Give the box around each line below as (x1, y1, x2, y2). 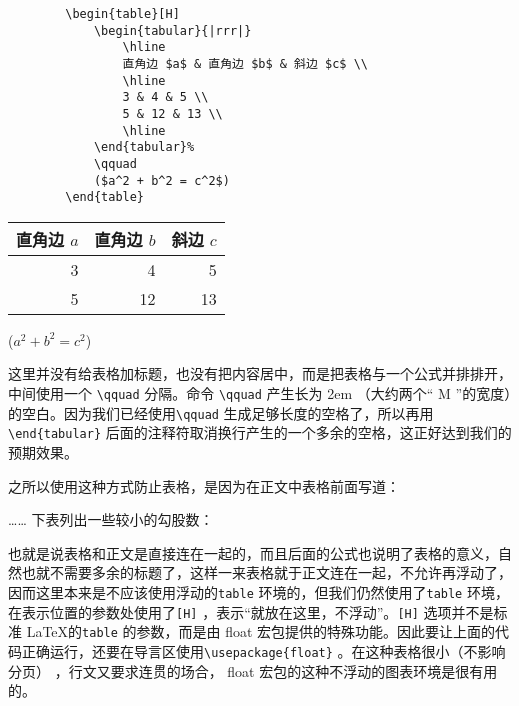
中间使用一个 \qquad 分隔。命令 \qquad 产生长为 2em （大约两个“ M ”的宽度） (8, 383, 512, 404)
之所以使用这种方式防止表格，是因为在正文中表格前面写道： (8, 475, 400, 496)
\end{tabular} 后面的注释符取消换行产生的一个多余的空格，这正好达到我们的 (8, 422, 512, 443)
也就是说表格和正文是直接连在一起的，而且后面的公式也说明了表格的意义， (8, 542, 498, 563)
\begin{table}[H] (65, 7, 180, 21)
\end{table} (65, 190, 145, 205)
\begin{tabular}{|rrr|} (93, 23, 252, 38)
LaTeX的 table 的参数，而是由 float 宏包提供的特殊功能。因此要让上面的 (26, 621, 496, 642)
